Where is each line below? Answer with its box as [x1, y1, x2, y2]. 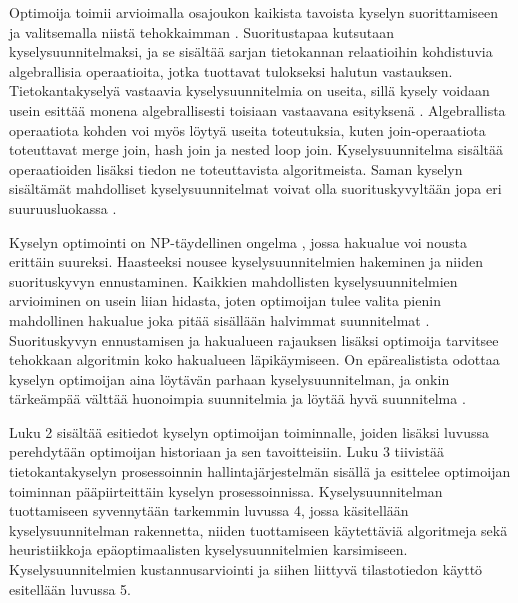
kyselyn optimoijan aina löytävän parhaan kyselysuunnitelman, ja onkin [9, 368, 450, 389]
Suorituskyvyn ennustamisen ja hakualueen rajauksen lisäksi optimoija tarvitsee [9, 329, 499, 350]
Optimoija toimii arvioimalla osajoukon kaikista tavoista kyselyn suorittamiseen [9, 2, 499, 22]
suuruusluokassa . [9, 197, 117, 218]
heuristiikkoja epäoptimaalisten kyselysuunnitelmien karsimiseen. [9, 539, 408, 560]
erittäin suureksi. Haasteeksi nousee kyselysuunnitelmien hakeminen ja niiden [9, 251, 483, 272]
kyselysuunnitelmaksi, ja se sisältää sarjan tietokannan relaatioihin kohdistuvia [9, 41, 493, 62]
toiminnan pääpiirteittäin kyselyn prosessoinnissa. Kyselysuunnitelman [9, 480, 443, 501]
